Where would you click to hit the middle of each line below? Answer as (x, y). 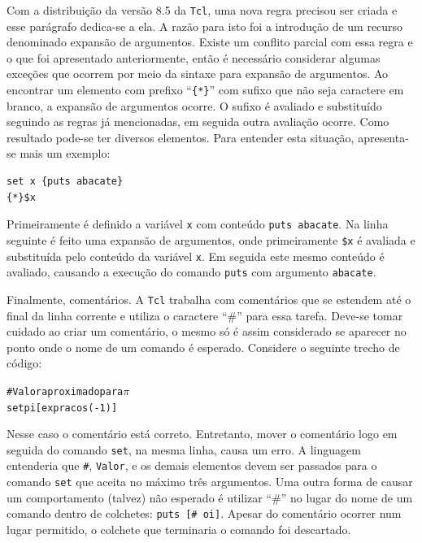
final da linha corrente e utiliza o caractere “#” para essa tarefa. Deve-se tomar (205, 315)
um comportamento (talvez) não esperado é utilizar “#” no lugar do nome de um (210, 497)
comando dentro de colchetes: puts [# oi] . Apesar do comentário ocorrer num (204, 513)
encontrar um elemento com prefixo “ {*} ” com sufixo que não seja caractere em (205, 90)
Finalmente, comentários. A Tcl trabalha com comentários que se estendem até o (209, 299)
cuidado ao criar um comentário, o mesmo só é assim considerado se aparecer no (207, 331)
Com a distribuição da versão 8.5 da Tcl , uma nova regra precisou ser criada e (202, 10)
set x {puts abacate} (65, 182)
